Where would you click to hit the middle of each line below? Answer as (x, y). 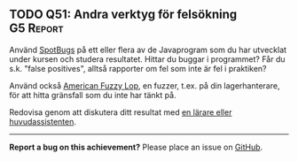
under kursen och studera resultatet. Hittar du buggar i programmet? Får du (147, 59)
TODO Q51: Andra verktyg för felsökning (123, 15)
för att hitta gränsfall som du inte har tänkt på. (93, 95)
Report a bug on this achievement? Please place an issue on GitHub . (136, 147)
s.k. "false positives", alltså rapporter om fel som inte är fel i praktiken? (138, 68)
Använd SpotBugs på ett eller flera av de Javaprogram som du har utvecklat (148, 50)
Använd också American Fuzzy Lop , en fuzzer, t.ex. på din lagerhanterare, (145, 85)
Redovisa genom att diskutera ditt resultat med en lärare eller (121, 112)
